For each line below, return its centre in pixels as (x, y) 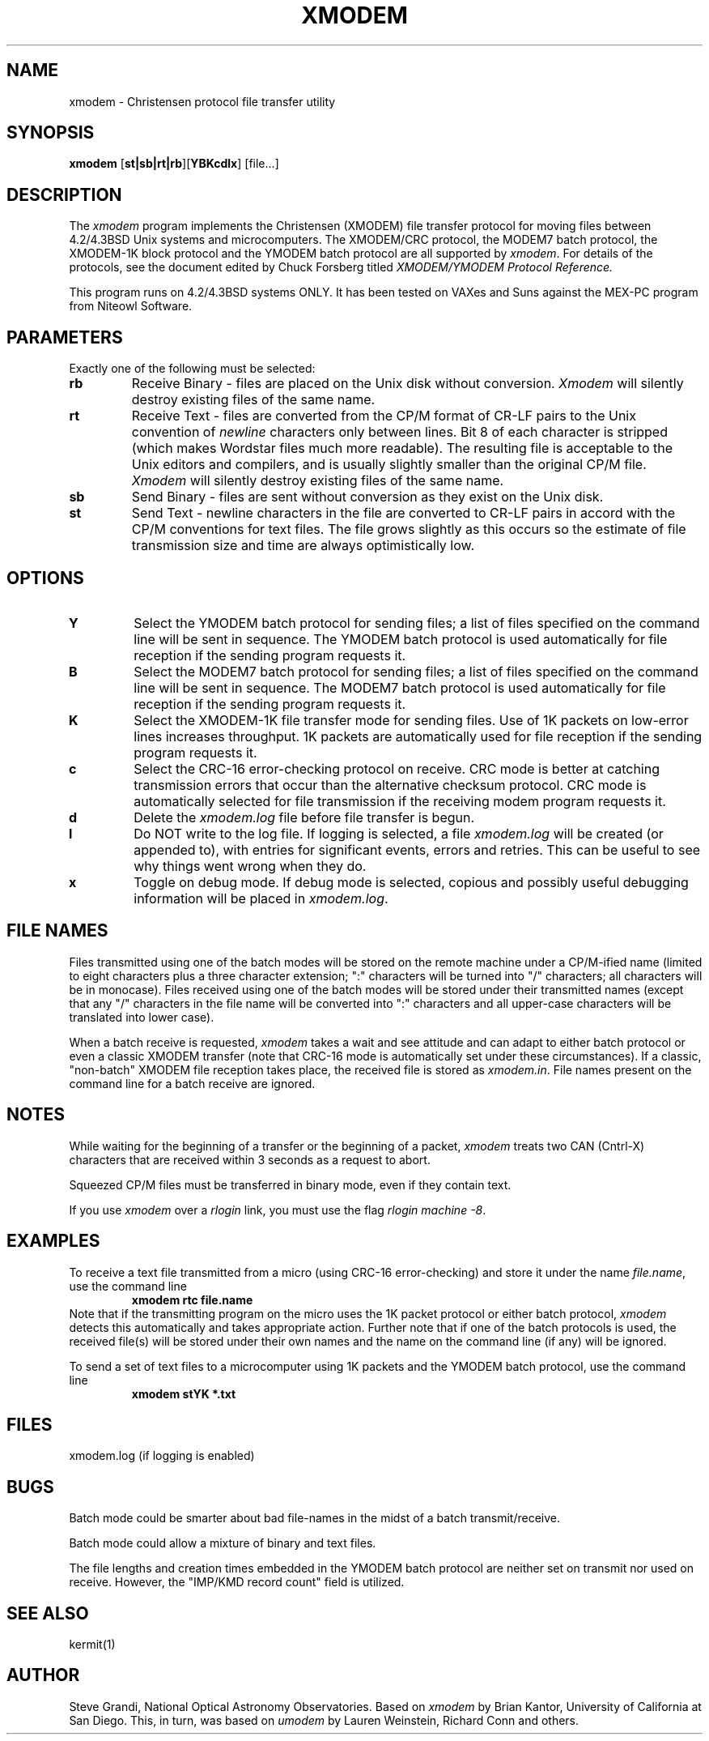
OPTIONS (45, 578)
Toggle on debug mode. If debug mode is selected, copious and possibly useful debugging (411, 882)
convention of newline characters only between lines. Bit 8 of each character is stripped (399, 432)
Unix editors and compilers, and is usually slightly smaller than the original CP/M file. (389, 465)
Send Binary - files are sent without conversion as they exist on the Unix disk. (367, 497)
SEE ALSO (48, 1613)
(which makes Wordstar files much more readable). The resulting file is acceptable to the (402, 448)
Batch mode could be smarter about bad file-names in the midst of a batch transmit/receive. (315, 1518)
